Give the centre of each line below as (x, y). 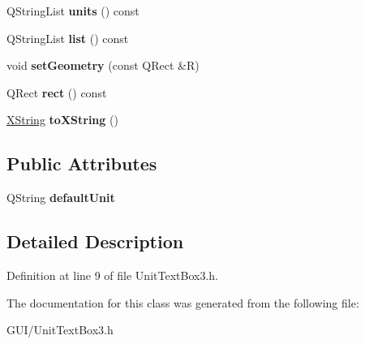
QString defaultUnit (61, 198)
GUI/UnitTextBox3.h (60, 330)
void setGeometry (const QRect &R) (103, 65)
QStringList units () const (73, 11)
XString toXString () (62, 120)
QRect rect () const (57, 92)
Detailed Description (95, 241)
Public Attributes (82, 163)
